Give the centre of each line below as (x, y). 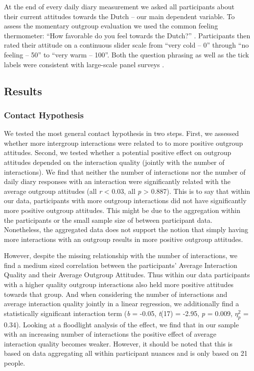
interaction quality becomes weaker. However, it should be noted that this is (118, 343)
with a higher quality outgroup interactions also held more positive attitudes (119, 284)
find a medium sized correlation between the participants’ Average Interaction (121, 265)
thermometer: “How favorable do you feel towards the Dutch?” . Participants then (127, 35)
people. (15, 363)
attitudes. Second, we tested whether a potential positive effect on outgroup (118, 152)
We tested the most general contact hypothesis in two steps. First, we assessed (122, 133)
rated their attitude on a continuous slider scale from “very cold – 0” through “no (127, 45)
